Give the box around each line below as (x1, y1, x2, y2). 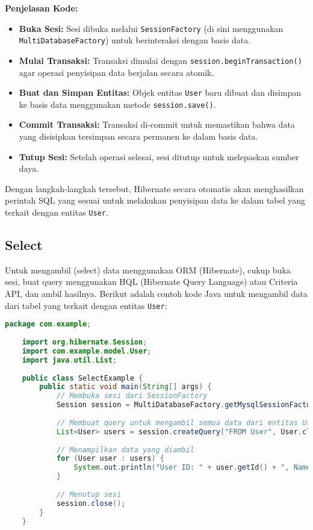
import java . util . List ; (22, 355, 117, 364)
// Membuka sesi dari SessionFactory (56, 391, 208, 401)
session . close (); (56, 499, 126, 508)
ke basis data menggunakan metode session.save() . (19, 98, 216, 110)
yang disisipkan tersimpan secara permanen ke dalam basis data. (19, 130, 258, 143)
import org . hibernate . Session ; (22, 338, 147, 347)
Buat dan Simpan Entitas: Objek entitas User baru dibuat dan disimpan (19, 86, 302, 99)
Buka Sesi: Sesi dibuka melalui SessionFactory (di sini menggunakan (19, 22, 284, 34)
